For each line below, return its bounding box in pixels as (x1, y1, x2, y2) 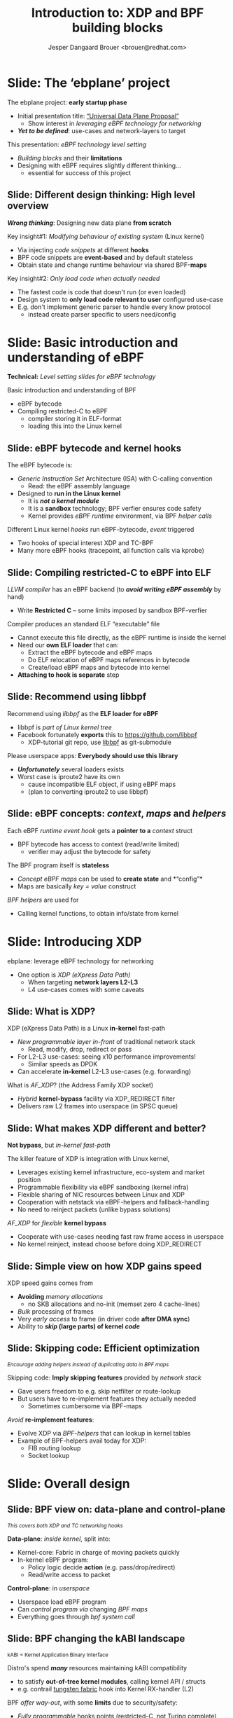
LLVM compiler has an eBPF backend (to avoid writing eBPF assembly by (7, 585, 222, 593)
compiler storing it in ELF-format (27, 415, 122, 423)
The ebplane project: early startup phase (7, 98, 127, 106)
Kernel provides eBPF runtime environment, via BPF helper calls (27, 511, 212, 520)
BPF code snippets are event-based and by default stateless (17, 253, 194, 261)
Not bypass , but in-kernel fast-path (7, 1141, 111, 1150)
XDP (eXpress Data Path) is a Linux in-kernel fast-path (7, 1024, 166, 1033)
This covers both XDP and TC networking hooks (7, 1522, 124, 1529)
